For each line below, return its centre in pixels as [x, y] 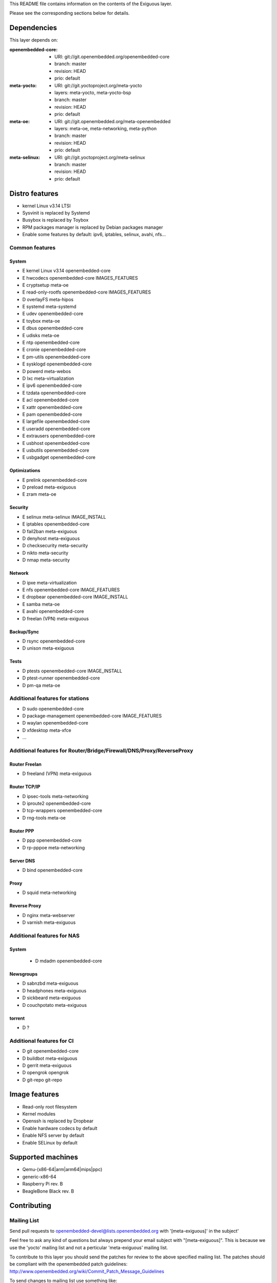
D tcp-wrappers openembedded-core [62, 810]
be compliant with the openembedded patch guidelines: [68, 1264]
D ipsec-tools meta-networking [55, 796]
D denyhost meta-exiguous [51, 538]
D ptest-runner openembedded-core [61, 678]
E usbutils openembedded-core [56, 450]
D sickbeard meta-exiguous [52, 998]
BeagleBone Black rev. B [48, 1191]
